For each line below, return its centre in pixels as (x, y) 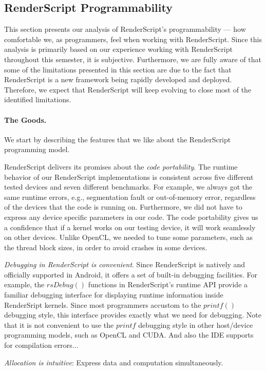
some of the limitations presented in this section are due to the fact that (118, 69)
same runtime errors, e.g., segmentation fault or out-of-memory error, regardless (130, 197)
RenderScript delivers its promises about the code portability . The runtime (121, 166)
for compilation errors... (41, 345)
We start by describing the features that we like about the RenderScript (118, 139)
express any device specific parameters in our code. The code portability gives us (131, 217)
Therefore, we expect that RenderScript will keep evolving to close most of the (128, 89)
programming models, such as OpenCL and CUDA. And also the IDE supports (129, 335)
